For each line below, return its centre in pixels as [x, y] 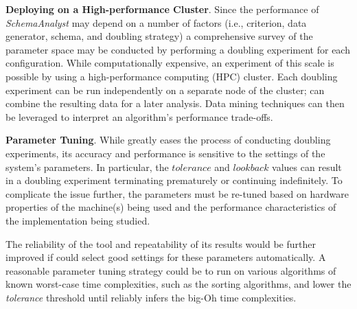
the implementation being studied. [78, 220]
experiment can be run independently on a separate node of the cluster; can [165, 90]
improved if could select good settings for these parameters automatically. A [166, 257]
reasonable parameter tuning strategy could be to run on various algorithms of [171, 270]
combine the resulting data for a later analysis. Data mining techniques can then [175, 103]
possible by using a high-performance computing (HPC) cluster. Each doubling [172, 76]
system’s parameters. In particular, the [87, 167]
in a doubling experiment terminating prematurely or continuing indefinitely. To [174, 180]
